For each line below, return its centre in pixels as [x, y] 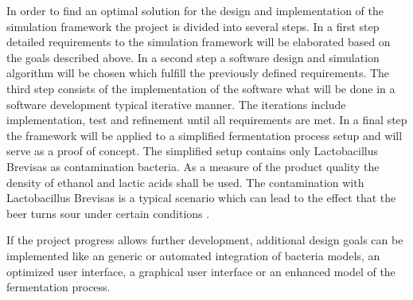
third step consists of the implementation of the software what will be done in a [201, 88]
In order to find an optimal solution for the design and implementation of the [195, 10]
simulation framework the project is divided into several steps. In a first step [193, 26]
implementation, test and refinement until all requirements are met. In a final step [207, 120]
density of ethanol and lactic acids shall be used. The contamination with [185, 182]
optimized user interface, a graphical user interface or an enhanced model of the [201, 271]
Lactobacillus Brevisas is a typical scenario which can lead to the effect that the [201, 198]
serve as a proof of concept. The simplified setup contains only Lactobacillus [192, 151]
